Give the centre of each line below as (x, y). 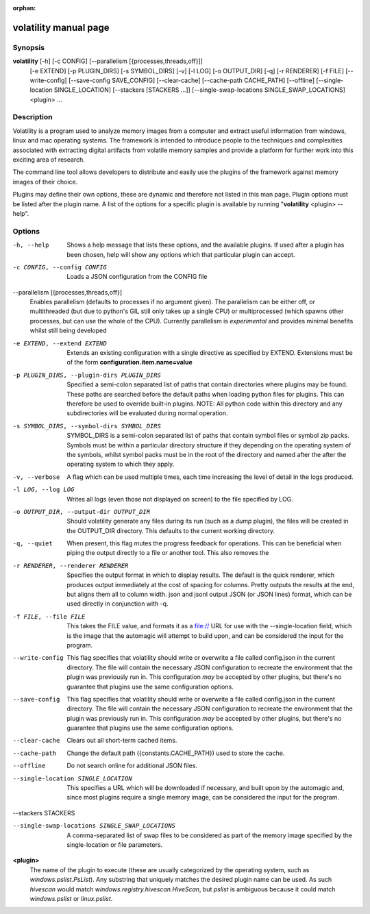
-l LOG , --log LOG (44, 490)
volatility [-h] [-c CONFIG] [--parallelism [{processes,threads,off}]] (108, 61)
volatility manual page (61, 27)
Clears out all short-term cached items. (122, 741)
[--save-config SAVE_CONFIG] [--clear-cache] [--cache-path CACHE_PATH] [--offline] (192, 80)
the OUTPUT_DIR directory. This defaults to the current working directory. (171, 530)
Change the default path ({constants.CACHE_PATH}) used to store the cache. (176, 753)
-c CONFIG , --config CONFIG (60, 267)
